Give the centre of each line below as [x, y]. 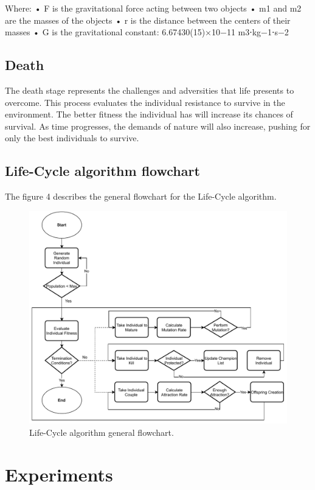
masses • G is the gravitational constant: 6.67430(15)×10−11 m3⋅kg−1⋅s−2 [147, 32]
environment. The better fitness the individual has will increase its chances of [149, 114]
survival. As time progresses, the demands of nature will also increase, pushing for [158, 126]
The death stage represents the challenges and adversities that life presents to [150, 90]
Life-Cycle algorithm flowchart [102, 171]
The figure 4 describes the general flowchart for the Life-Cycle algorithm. [141, 196]
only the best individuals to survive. [72, 138]
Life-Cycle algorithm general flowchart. [102, 432]
